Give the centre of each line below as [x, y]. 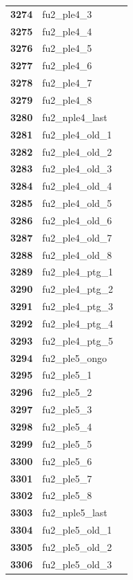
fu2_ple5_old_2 [77, 546]
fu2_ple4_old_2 [77, 151]
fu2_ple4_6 [67, 65]
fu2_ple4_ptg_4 [78, 323]
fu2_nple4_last [75, 117]
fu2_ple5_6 [67, 461]
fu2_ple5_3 [67, 409]
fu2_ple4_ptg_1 [78, 272]
